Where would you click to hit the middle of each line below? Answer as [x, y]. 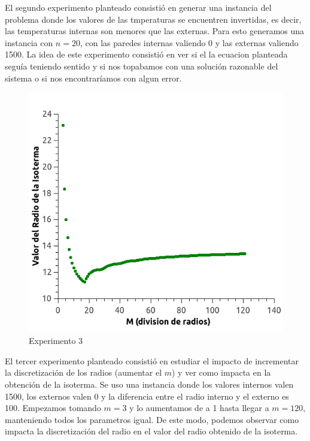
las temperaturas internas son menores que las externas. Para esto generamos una [155, 31]
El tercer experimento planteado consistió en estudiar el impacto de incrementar [152, 360]
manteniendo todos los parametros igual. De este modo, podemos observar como [152, 419]
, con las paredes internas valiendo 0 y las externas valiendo [189, 42]
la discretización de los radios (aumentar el [83, 372]
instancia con [29, 42]
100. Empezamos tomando [53, 408]
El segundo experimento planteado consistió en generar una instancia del [138, 7]
